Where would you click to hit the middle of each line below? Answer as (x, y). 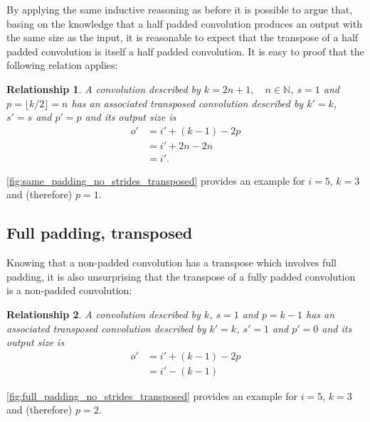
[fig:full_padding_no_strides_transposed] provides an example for (152, 395)
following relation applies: (62, 65)
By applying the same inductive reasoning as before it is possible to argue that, (180, 9)
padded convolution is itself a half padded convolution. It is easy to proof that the (185, 51)
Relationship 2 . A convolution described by (104, 314)
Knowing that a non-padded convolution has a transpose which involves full (171, 263)
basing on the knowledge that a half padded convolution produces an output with (184, 23)
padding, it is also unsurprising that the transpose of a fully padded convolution (181, 276)
